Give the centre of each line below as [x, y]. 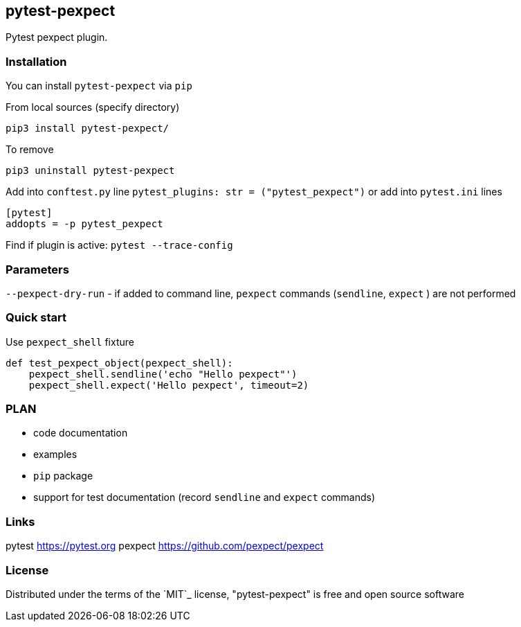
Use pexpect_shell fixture [70, 342]
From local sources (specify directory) [93, 107]
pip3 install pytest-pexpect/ [88, 129]
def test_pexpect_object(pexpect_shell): [119, 363]
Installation [36, 61]
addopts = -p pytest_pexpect [84, 224]
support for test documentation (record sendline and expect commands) [204, 497]
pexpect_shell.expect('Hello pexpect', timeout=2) [169, 385]
